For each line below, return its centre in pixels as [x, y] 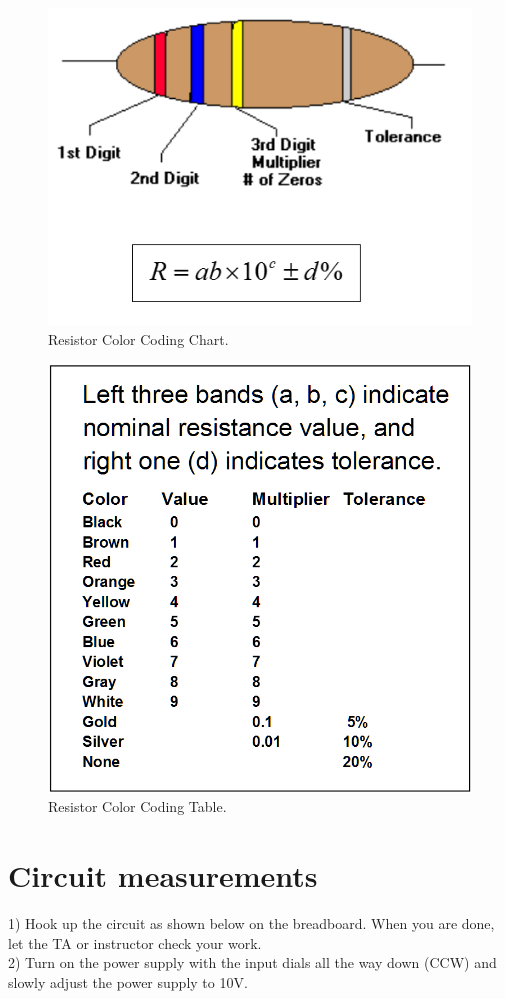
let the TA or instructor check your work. [135, 942]
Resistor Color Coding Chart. [138, 338]
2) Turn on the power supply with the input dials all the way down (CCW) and [252, 962]
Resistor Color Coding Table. [137, 806]
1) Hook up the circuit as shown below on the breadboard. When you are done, [251, 923]
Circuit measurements [163, 875]
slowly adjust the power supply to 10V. [128, 981]
